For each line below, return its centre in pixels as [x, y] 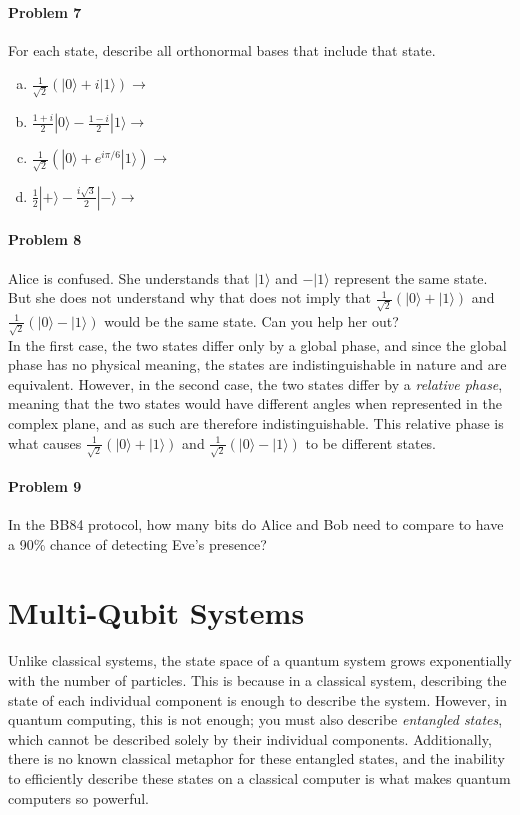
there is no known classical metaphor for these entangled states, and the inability [256, 758]
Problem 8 [45, 239]
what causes [45, 442]
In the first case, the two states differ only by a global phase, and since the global [257, 344]
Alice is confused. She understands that [129, 277]
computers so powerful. [79, 797]
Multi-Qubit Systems [156, 612]
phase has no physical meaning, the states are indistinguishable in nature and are [257, 364]
